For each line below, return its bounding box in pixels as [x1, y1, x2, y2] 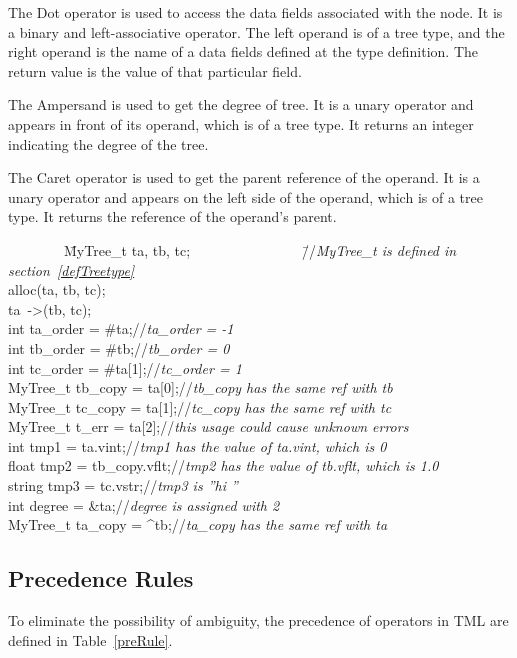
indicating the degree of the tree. [8, 133, 209, 154]
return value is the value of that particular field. [8, 60, 302, 81]
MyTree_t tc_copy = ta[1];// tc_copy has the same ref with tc [8, 396, 392, 417]
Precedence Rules [8, 563, 194, 594]
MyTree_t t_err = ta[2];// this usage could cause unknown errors [8, 416, 409, 437]
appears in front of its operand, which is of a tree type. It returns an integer [8, 113, 474, 134]
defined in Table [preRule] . [8, 629, 173, 650]
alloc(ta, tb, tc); [8, 279, 106, 300]
